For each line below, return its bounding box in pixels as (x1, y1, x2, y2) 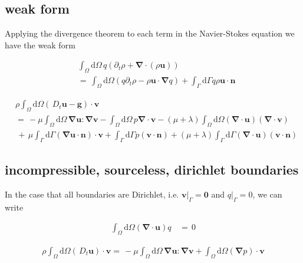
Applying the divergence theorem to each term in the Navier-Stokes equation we (5, 27, 295, 40)
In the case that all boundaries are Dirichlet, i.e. (5, 188, 179, 200)
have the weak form (5, 38, 75, 51)
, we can (252, 188, 282, 200)
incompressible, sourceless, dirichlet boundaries (5, 160, 299, 178)
